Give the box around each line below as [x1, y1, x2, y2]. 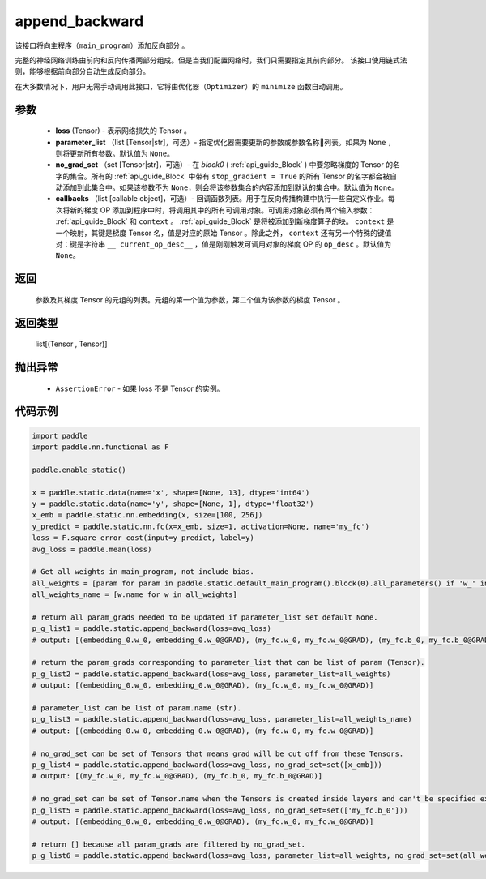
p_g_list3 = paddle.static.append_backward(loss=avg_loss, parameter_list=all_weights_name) [32, 714, 412, 724]
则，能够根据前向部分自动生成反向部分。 [15, 66, 150, 76]
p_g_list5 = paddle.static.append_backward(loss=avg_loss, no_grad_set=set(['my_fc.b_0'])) [32, 805, 408, 815]
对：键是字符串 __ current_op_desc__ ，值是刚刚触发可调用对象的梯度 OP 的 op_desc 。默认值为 [55, 239, 392, 249]
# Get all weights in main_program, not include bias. [32, 568, 254, 577]
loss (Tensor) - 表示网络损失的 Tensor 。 [55, 126, 192, 135]
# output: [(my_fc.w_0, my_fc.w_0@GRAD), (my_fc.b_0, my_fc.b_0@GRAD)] [32, 771, 323, 781]
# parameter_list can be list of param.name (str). [32, 704, 242, 713]
